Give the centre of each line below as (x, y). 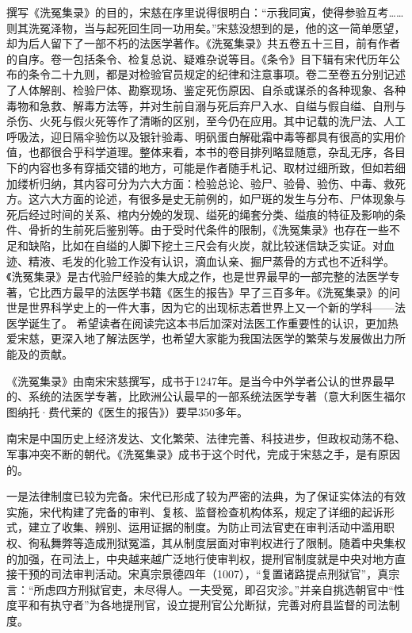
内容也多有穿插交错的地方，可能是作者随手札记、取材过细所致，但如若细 (217, 167)
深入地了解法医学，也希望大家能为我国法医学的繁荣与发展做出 (222, 338)
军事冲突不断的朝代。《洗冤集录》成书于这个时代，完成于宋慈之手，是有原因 (203, 454)
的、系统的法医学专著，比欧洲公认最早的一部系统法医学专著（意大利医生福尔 (206, 396)
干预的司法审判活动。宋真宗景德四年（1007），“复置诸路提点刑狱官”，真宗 (208, 574)
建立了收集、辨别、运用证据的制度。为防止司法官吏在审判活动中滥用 (206, 527)
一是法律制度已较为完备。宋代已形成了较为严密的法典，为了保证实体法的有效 (206, 496)
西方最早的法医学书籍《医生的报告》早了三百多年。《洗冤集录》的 (219, 292)
